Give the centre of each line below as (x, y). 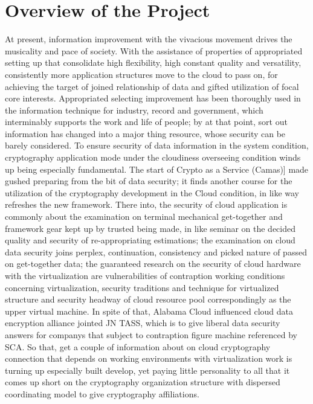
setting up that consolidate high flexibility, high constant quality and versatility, (153, 63)
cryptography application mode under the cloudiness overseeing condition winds (153, 157)
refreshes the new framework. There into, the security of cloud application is (146, 204)
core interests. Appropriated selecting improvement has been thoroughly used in (153, 98)
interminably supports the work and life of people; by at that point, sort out (146, 122)
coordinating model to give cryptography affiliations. (102, 393)
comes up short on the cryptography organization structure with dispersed (143, 382)
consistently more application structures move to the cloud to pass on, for (141, 74)
